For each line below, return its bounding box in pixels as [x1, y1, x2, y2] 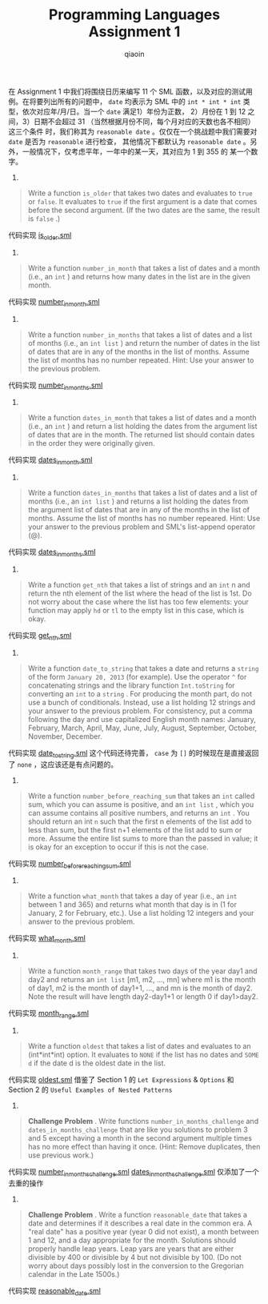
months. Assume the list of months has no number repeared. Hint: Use [27, 514, 261, 524]
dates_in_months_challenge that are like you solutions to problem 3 [27, 1125, 248, 1134]
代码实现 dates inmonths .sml [8, 547, 96, 558]
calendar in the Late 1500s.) [27, 1269, 120, 1278]
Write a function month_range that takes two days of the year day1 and [27, 966, 258, 976]
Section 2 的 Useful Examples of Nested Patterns [8, 1085, 173, 1094]
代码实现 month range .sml [8, 1009, 90, 1020]
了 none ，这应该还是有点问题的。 [8, 759, 118, 769]
